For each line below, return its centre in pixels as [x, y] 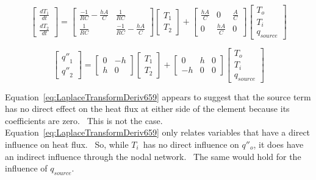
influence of [26, 168]
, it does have [278, 144]
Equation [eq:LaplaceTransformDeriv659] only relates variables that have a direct [158, 132]
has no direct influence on [191, 144]
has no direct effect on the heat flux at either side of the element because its [147, 109]
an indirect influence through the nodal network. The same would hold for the [153, 156]
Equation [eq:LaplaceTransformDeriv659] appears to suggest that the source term [158, 96]
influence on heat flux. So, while [67, 144]
